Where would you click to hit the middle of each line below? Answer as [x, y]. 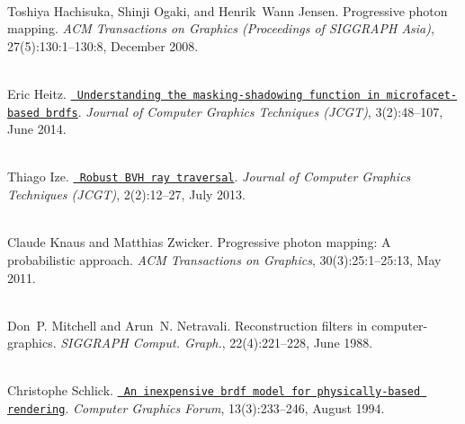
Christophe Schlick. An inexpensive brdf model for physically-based [214, 390]
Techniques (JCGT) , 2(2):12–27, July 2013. [126, 194]
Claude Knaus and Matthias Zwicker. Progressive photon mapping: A [199, 242]
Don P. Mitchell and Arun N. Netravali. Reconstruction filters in [188, 325]
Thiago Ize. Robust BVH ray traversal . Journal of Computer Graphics [209, 177]
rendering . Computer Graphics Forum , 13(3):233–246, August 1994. [196, 408]
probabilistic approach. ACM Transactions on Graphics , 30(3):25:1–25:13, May [224, 259]
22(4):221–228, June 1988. [301, 343]
